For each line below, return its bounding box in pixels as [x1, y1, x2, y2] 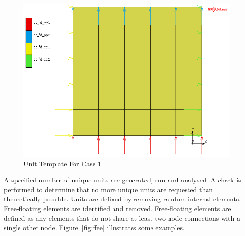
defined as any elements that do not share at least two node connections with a [4, 213, 240, 223]
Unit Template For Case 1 [23, 158, 101, 168]
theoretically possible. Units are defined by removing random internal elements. [4, 194, 241, 204]
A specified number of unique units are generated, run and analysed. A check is [4, 175, 241, 185]
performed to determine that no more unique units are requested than [4, 184, 213, 194]
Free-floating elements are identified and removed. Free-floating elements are [4, 203, 231, 213]
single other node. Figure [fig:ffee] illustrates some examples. [4, 222, 185, 233]
